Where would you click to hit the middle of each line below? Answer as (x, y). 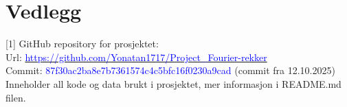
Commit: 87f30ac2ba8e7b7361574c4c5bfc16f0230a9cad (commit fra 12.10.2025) (170, 70)
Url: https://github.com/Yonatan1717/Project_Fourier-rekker (136, 57)
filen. (16, 97)
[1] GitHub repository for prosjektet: (82, 44)
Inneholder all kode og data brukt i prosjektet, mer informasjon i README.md (173, 83)
